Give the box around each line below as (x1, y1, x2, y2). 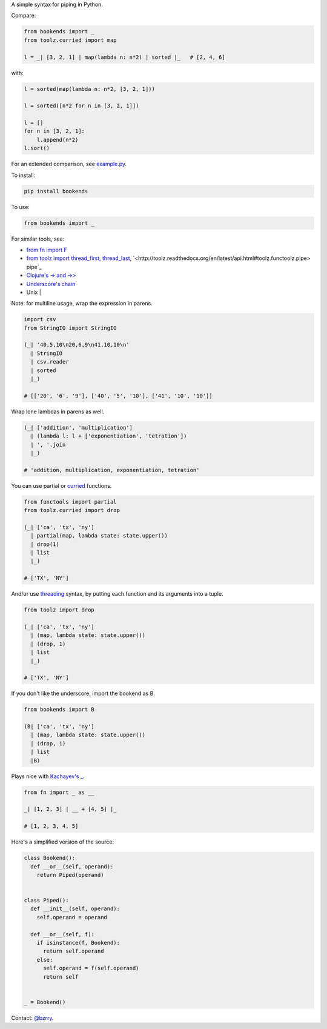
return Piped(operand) (36, 871, 104, 878)
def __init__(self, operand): (30, 905, 121, 912)
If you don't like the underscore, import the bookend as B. (11, 690, 156, 697)
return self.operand (43, 948, 104, 954)
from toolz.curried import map (24, 36, 117, 44)
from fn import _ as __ (24, 788, 95, 796)
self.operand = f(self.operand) (43, 965, 139, 972)
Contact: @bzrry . (11, 1014, 54, 1021)
